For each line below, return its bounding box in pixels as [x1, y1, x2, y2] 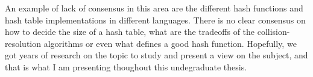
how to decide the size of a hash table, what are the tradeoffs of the [5, 25, 255, 38]
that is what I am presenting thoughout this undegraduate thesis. [5, 60, 247, 73]
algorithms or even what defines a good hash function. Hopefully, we [43, 37, 297, 49]
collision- [257, 25, 290, 38]
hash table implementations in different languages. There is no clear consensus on [5, 13, 306, 26]
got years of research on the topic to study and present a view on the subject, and [5, 49, 308, 61]
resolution [5, 37, 42, 49]
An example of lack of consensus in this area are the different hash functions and [5, 2, 303, 14]
